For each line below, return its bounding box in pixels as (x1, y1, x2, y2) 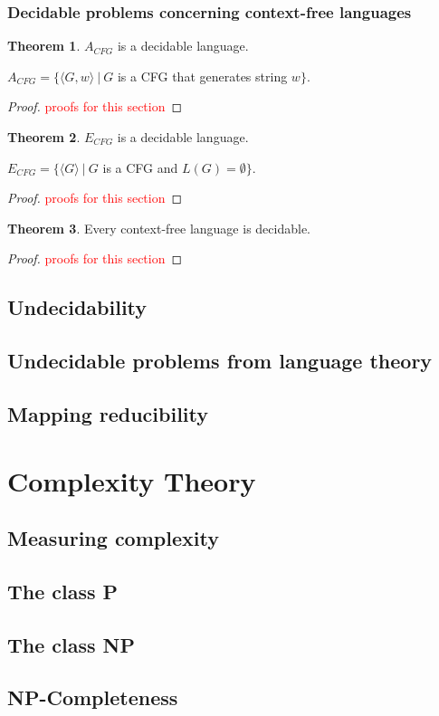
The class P (7, 577, 119, 605)
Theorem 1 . (7, 36, 81, 55)
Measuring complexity (7, 524, 219, 552)
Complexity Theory (7, 462, 256, 499)
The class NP (7, 630, 136, 658)
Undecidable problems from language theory (7, 347, 433, 375)
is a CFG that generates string (117, 66, 288, 85)
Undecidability (7, 293, 148, 321)
